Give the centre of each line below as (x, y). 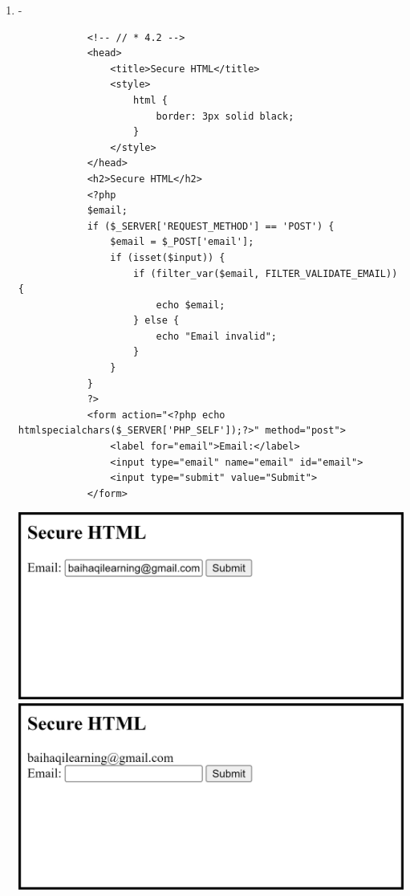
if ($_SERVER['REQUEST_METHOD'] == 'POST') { (211, 226)
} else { (156, 321)
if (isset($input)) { (168, 257)
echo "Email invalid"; (216, 336)
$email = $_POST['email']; (182, 242)
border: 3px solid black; (225, 116)
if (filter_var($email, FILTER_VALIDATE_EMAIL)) (265, 273)
